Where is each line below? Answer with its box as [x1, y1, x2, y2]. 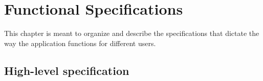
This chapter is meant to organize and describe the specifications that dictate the [4, 28, 259, 38]
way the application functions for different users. [4, 37, 156, 48]
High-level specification [4, 62, 129, 78]
